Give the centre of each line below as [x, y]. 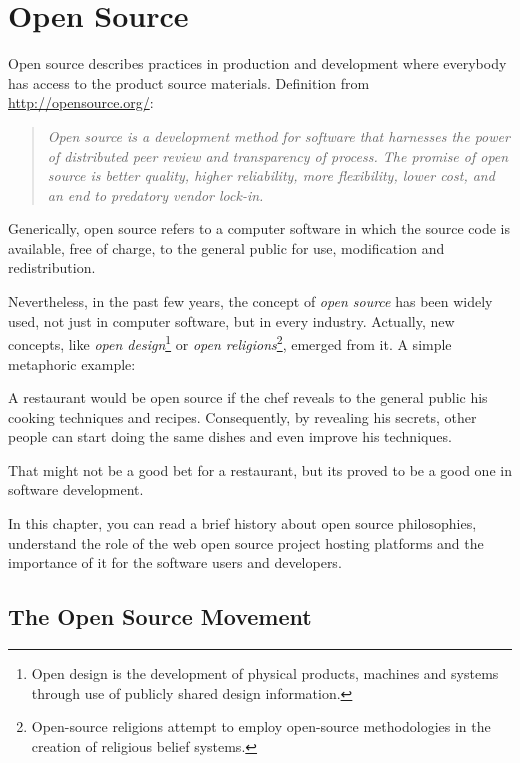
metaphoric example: [72, 363]
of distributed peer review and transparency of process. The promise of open [278, 155]
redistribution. [52, 267]
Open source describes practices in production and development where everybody [257, 63]
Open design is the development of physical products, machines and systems [265, 673]
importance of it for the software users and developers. [175, 562]
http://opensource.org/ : [81, 102]
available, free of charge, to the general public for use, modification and [226, 247]
